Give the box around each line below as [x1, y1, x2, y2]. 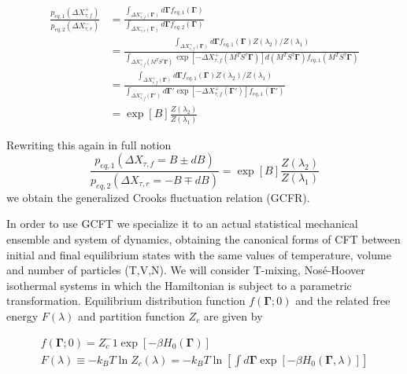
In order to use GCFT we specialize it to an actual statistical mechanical [6, 215, 358, 232]
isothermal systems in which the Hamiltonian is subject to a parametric [6, 277, 352, 293]
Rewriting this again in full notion [6, 136, 172, 152]
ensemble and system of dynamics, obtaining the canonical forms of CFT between [6, 230, 401, 247]
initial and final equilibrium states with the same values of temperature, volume [6, 246, 391, 262]
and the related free [295, 292, 390, 309]
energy [6, 307, 39, 324]
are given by [203, 307, 263, 324]
